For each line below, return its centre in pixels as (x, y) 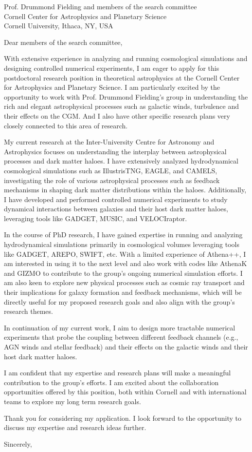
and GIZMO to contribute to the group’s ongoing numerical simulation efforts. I (123, 273)
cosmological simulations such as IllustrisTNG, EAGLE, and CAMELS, (111, 170)
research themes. (28, 311)
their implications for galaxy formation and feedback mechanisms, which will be (123, 292)
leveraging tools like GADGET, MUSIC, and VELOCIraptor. (96, 218)
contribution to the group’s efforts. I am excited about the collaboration (111, 382)
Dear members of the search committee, (63, 42)
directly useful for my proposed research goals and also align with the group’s (119, 301)
